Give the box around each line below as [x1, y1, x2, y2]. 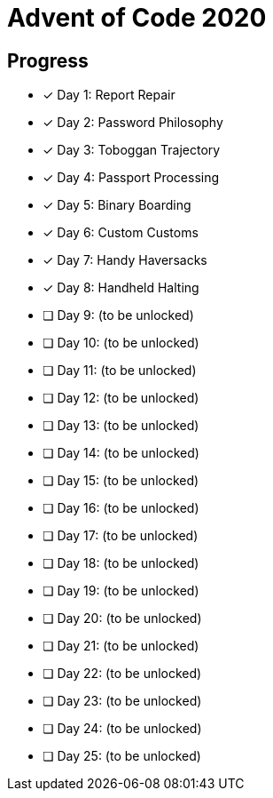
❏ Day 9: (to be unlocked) [43, 307, 194, 323]
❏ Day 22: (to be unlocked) [43, 666, 202, 682]
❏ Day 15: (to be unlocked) [43, 473, 199, 489]
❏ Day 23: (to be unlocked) [43, 693, 202, 709]
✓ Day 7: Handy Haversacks [43, 252, 207, 268]
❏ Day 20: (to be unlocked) [43, 610, 202, 626]
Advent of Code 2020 [7, 3, 267, 33]
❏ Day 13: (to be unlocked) [43, 418, 199, 434]
